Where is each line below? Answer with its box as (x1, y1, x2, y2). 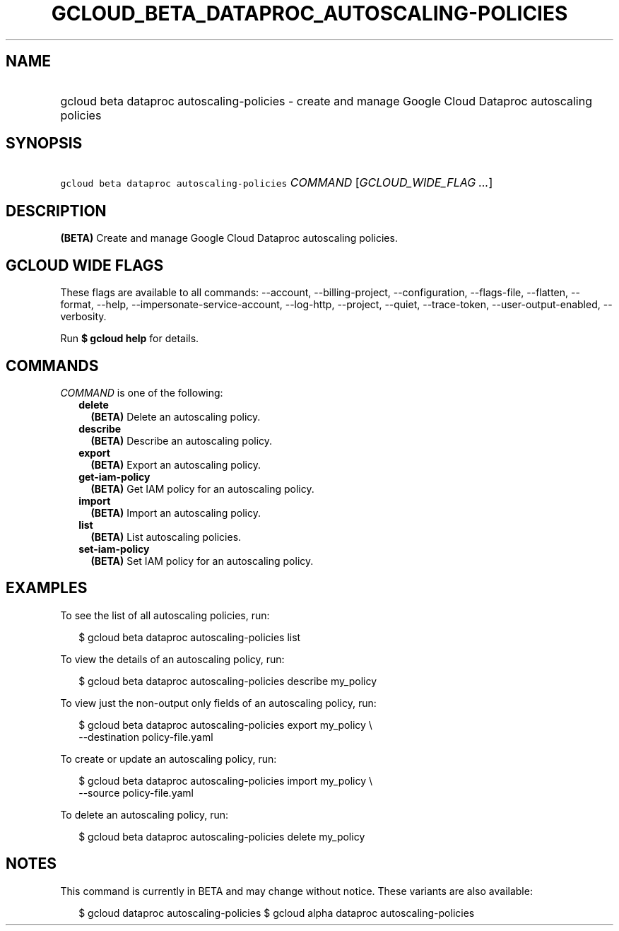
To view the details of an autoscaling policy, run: (60, 652, 285, 665)
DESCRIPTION (6, 201, 107, 220)
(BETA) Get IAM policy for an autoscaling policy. (90, 482, 314, 495)
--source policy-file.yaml (78, 786, 194, 799)
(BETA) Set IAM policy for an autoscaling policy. (90, 554, 314, 567)
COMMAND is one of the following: (60, 386, 223, 399)
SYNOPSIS (6, 134, 83, 153)
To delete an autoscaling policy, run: (60, 808, 229, 821)
